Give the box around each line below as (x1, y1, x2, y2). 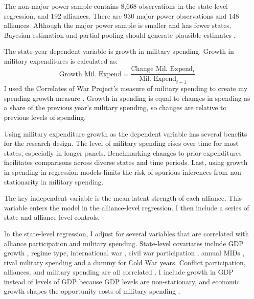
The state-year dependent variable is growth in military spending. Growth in (4, 46, 234, 56)
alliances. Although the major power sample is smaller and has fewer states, (4, 20, 231, 30)
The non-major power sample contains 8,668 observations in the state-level (4, 1, 228, 11)
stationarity (4, 176, 39, 186)
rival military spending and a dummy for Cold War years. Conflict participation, (4, 257, 246, 267)
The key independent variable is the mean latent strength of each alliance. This (4, 193, 242, 203)
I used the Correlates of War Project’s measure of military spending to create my (4, 83, 248, 93)
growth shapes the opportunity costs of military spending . (4, 286, 180, 296)
